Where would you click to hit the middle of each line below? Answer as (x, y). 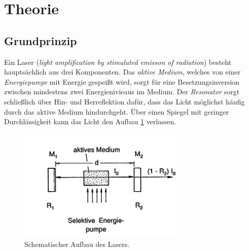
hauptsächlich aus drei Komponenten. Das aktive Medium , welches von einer (122, 72)
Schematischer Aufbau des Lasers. (77, 244)
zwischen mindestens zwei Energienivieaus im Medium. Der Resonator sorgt (122, 92)
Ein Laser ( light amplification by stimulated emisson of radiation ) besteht (118, 62)
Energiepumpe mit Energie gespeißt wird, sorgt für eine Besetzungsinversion (122, 81)
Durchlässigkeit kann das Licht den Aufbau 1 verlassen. (90, 121)
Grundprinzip (41, 40)
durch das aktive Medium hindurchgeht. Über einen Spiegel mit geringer (117, 111)
